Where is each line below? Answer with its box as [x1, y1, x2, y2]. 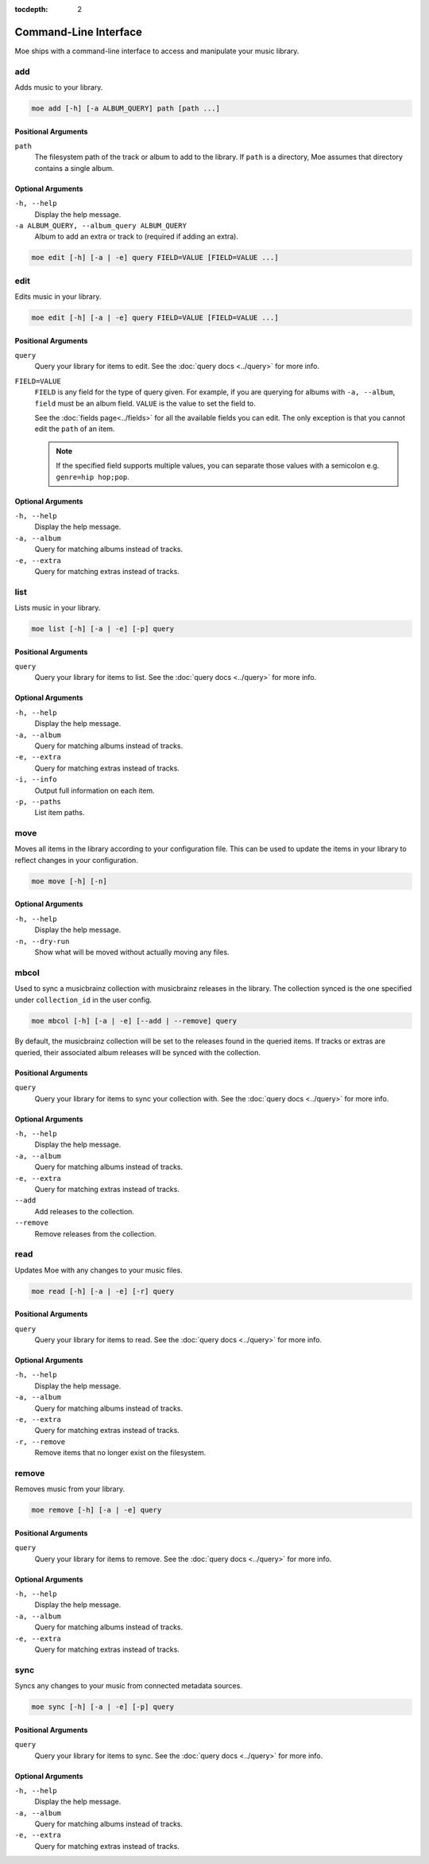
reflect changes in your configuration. [14, 855, 138, 864]
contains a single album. [34, 163, 114, 173]
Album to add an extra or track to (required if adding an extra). [34, 231, 238, 242]
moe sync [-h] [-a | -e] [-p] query [31, 1703, 175, 1711]
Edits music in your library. [14, 292, 102, 301]
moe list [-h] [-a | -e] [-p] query [31, 624, 175, 634]
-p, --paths [14, 797, 61, 806]
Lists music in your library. [14, 603, 101, 612]
